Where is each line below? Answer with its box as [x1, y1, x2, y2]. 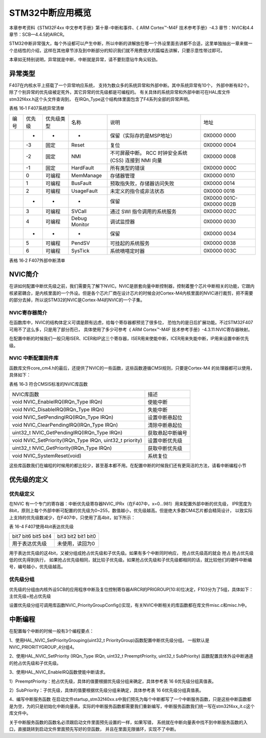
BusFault [71, 180, 92, 186]
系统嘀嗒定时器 [110, 247, 145, 254]
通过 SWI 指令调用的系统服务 [110, 208, 177, 215]
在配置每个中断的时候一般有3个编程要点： [9, 628, 94, 634]
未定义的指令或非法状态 [110, 187, 165, 194]
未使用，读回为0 [57, 540, 96, 547]
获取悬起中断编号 [148, 429, 188, 436]
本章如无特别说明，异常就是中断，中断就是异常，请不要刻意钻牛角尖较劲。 [9, 57, 160, 63]
